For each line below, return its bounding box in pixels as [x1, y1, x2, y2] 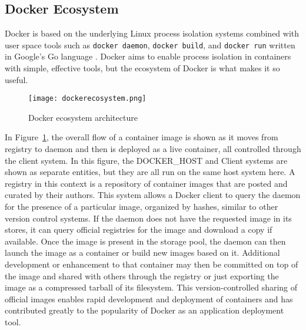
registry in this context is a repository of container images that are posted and [5, 177, 288, 189]
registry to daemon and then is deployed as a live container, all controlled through [5, 143, 301, 155]
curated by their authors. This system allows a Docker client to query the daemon [5, 189, 301, 201]
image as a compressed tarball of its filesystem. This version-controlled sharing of [5, 281, 298, 293]
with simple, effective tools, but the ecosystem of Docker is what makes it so [5, 62, 280, 74]
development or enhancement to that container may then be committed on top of [5, 258, 298, 270]
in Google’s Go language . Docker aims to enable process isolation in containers [5, 50, 291, 62]
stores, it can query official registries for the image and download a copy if [5, 223, 272, 236]
